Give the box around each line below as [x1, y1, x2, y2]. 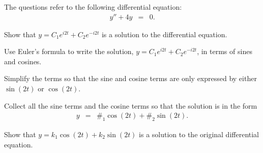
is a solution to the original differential [139, 129, 259, 140]
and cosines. [4, 56, 42, 66]
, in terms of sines [197, 46, 252, 57]
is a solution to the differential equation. [101, 29, 227, 39]
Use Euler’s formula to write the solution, [4, 46, 134, 57]
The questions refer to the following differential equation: [4, 2, 182, 12]
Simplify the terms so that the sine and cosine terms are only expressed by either [4, 73, 257, 84]
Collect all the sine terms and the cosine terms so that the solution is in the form [4, 100, 257, 111]
